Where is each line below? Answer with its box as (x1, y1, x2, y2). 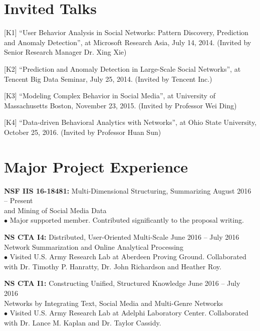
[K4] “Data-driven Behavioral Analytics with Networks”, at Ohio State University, (4, 117, 257, 127)
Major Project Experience (4, 156, 188, 177)
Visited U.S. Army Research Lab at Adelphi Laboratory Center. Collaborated (10, 307, 248, 318)
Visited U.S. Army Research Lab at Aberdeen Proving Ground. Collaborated (10, 251, 246, 262)
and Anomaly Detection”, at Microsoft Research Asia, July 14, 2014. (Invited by (4, 37, 251, 47)
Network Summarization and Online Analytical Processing (4, 241, 183, 252)
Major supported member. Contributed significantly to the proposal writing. (10, 215, 244, 225)
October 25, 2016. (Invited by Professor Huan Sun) (4, 126, 161, 137)
